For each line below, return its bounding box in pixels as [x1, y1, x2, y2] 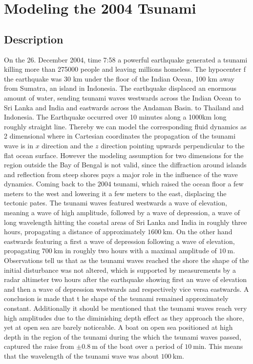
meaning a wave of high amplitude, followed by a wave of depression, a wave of [4, 207, 240, 218]
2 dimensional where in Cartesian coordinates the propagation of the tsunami [4, 131, 236, 141]
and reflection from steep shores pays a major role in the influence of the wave [4, 169, 238, 179]
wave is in [4, 140, 33, 150]
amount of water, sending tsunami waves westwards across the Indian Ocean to [4, 92, 241, 102]
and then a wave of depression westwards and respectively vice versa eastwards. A [4, 283, 249, 294]
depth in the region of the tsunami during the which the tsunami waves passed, [4, 331, 241, 342]
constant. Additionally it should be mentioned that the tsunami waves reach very [4, 303, 247, 313]
